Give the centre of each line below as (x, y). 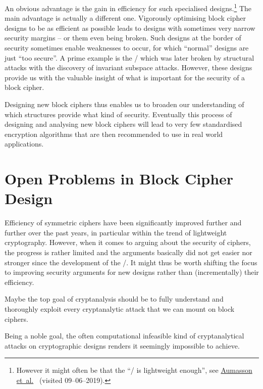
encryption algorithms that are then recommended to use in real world (114, 134)
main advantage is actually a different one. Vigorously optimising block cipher (125, 18)
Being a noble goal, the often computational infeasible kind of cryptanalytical (124, 336)
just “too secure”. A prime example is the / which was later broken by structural (129, 57)
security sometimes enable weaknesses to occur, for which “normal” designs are (127, 48)
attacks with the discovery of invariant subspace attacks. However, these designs (128, 67)
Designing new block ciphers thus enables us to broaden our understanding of (124, 104)
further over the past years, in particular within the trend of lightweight (116, 232)
